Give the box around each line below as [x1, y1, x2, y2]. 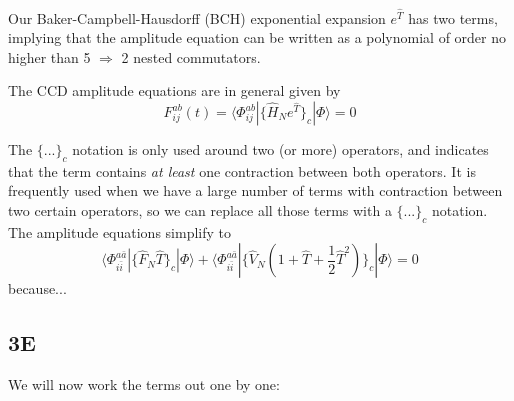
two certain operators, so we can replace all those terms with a [8, 200, 392, 220]
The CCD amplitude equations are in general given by [8, 80, 341, 101]
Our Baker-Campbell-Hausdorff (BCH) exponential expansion [8, 7, 386, 28]
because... [8, 278, 67, 299]
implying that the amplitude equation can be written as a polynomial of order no [8, 27, 507, 48]
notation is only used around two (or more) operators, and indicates [72, 139, 489, 160]
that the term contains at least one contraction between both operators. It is [8, 160, 476, 181]
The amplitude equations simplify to [8, 221, 232, 242]
